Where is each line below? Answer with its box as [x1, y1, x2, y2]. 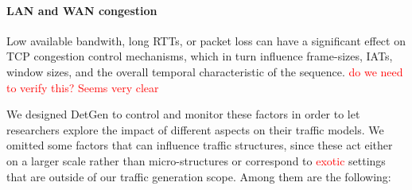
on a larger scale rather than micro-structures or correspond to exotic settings [6, 152, 386, 169]
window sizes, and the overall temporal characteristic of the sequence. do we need [6, 63, 403, 79]
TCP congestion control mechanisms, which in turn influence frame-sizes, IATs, [6, 48, 393, 64]
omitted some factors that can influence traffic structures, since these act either [6, 137, 393, 153]
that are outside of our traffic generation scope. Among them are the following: [6, 168, 391, 184]
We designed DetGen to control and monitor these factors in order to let [6, 106, 360, 122]
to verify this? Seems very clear [6, 79, 159, 95]
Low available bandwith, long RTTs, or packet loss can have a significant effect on [6, 32, 406, 48]
